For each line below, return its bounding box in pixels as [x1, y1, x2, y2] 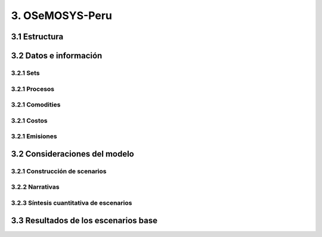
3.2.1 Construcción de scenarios [11, 167, 107, 175]
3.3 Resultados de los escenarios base [11, 215, 158, 226]
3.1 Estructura [11, 32, 64, 42]
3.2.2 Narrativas [11, 183, 60, 191]
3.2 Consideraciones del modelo [11, 149, 134, 159]
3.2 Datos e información [11, 51, 103, 61]
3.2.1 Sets [11, 68, 40, 77]
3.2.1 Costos [11, 116, 48, 124]
